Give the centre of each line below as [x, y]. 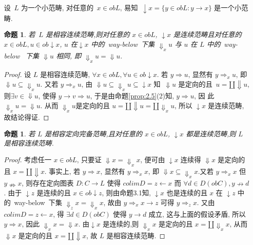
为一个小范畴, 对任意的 [57, 7]
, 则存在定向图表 [48, 183]
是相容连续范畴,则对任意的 [88, 34]
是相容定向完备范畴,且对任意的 [93, 133]
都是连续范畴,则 [211, 133]
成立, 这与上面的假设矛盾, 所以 [197, 214]
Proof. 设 [18, 74]
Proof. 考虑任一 [28, 159]
